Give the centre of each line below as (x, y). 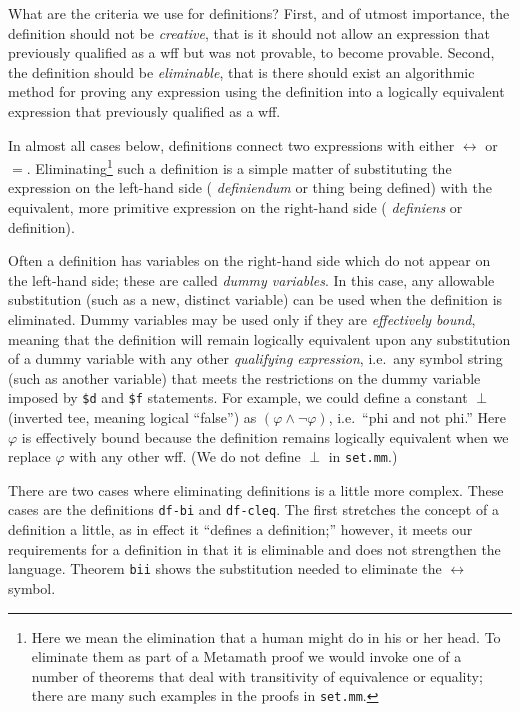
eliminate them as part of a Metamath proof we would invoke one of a (246, 656)
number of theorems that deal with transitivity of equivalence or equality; (257, 675)
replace (29, 456)
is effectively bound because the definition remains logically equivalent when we (265, 436)
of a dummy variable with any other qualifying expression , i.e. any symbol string (255, 358)
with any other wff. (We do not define (185, 456)
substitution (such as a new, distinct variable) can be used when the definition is (255, 299)
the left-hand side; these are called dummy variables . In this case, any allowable (251, 279)
